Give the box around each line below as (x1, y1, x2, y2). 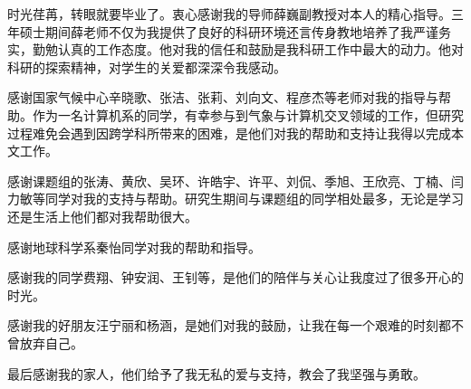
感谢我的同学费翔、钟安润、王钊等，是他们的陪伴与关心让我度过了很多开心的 (7, 268, 464, 287)
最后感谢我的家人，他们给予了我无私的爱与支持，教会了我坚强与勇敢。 (7, 364, 426, 383)
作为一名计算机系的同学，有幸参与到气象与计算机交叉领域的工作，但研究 (32, 105, 464, 124)
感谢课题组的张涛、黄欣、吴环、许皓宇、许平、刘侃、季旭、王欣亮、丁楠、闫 (7, 171, 464, 190)
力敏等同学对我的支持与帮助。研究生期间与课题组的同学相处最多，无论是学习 (7, 189, 464, 208)
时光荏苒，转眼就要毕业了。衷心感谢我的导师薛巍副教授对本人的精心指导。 (7, 5, 451, 23)
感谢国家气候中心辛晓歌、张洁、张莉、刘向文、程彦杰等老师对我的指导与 (7, 88, 438, 107)
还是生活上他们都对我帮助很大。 (7, 206, 197, 225)
